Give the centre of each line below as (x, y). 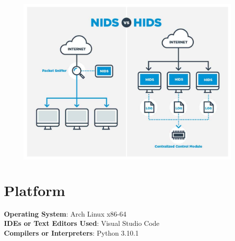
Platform (35, 190)
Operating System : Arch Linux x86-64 (65, 213)
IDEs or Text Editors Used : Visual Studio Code (82, 223)
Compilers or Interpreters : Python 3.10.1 (71, 232)
